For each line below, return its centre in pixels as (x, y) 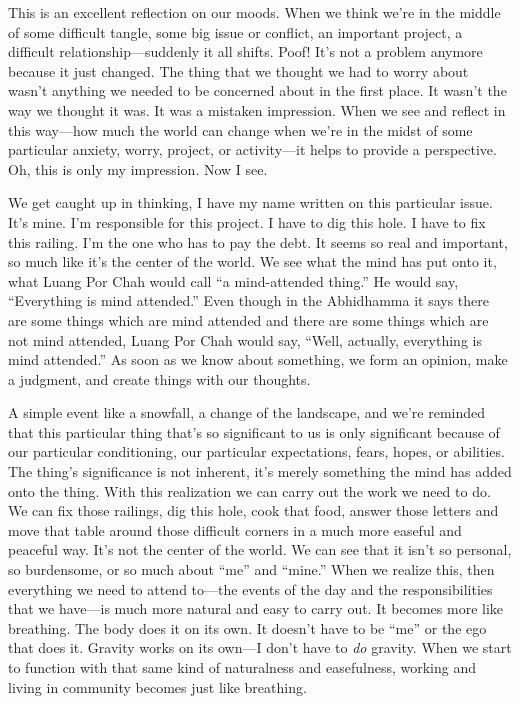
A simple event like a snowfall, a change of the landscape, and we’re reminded (247, 412)
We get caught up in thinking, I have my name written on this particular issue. (250, 202)
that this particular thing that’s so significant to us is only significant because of (254, 431)
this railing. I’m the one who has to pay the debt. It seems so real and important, (258, 241)
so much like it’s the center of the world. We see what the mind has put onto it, (252, 261)
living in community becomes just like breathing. (157, 686)
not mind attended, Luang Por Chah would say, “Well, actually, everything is (245, 339)
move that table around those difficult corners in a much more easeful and (235, 529)
